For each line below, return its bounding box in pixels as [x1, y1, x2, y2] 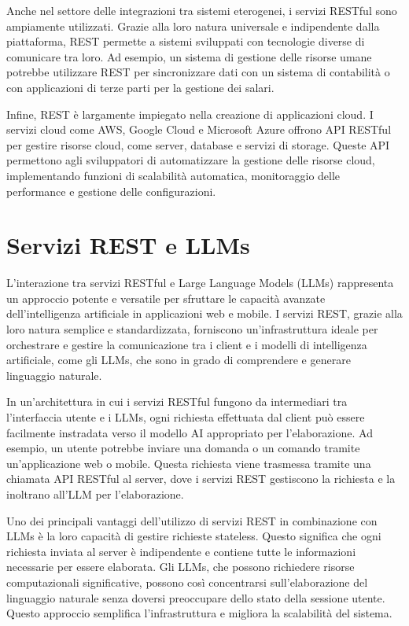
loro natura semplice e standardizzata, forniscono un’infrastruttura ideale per [6, 321, 378, 337]
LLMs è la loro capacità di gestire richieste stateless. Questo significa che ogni [6, 528, 381, 544]
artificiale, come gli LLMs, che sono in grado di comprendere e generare [6, 352, 351, 368]
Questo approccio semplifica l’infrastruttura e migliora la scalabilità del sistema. [6, 605, 392, 621]
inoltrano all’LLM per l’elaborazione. [6, 485, 184, 502]
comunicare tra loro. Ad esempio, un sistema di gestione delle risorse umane [6, 48, 372, 64]
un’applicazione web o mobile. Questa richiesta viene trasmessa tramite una [6, 455, 371, 471]
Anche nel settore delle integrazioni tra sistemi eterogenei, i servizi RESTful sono [6, 2, 397, 18]
